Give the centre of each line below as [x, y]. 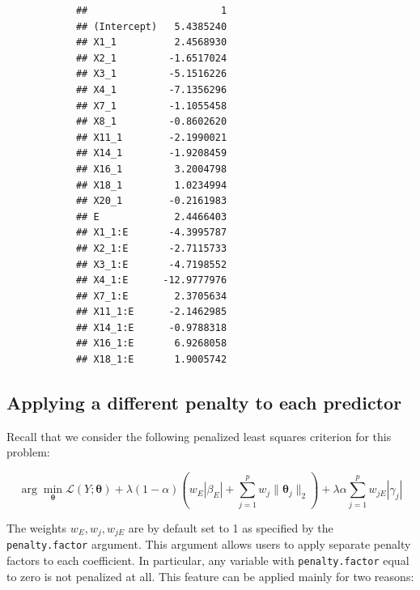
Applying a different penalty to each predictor [204, 403]
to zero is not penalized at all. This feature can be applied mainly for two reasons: [210, 576]
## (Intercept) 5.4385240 [151, 26]
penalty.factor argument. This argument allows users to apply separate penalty [209, 544]
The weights [36, 527]
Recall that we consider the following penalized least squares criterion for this [199, 436]
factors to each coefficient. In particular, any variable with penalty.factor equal [208, 560]
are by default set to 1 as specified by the [231, 527]
